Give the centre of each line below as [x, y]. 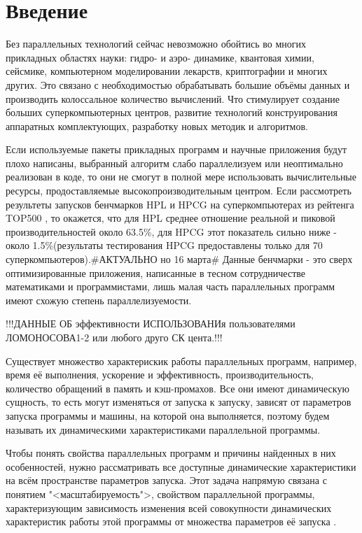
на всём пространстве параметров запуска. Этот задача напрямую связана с [166, 480]
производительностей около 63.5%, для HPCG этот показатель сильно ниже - [171, 231]
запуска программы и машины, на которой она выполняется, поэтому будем [168, 415]
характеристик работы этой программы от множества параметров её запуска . [171, 521]
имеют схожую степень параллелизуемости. [99, 300]
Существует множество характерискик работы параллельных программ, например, [181, 361]
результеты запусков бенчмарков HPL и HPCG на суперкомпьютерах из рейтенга [180, 204]
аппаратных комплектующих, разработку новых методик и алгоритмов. [157, 126]
